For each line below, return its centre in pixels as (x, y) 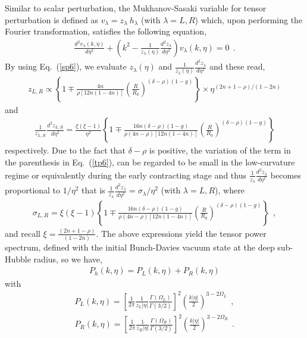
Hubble (18, 259)
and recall (23, 233)
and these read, (237, 66)
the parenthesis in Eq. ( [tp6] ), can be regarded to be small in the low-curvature (150, 162)
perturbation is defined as (51, 19)
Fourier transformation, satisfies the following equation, (106, 31)
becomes (286, 175)
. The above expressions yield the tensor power (181, 233)
